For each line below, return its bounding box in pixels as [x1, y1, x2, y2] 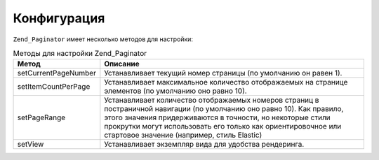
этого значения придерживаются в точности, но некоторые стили [104, 112, 331, 122]
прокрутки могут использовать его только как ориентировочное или [104, 122, 342, 131]
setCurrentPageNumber [17, 68, 96, 78]
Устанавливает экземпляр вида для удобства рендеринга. [104, 140, 305, 150]
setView [17, 140, 44, 150]
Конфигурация [13, 10, 105, 26]
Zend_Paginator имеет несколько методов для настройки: [13, 35, 193, 43]
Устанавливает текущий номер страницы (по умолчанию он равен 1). [104, 68, 343, 78]
